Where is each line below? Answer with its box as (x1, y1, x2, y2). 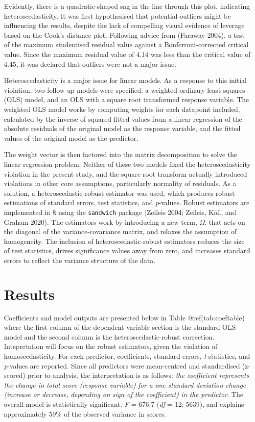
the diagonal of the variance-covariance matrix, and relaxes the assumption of (4, 226, 237, 237)
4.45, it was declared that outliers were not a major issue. (4, 58, 176, 69)
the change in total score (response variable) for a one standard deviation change (4, 379, 246, 390)
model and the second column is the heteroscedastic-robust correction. (4, 331, 215, 342)
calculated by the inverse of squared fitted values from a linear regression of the (4, 113, 242, 124)
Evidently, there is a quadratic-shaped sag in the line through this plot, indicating (4, 1, 250, 11)
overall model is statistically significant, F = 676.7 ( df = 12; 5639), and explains (4, 398, 244, 409)
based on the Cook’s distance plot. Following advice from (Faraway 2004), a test (4, 29, 245, 40)
